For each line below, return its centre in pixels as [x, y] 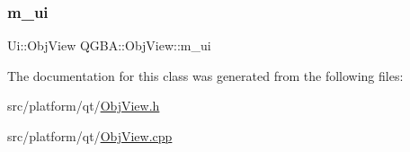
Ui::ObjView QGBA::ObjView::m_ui [109, 45]
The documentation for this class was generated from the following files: [205, 75]
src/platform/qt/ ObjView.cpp [90, 136]
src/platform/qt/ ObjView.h [84, 106]
